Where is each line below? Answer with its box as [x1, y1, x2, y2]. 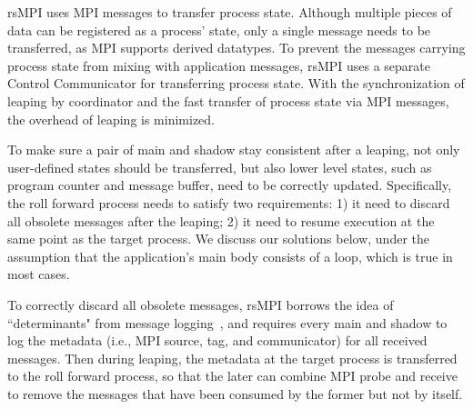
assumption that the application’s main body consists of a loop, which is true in [7, 246, 453, 265]
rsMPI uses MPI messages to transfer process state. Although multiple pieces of [7, 3, 452, 21]
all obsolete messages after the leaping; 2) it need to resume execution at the [7, 211, 435, 230]
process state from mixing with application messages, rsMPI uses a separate [7, 55, 431, 75]
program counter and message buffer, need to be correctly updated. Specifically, [7, 175, 452, 195]
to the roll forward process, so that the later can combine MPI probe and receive [7, 366, 458, 385]
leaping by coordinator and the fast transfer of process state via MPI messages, [7, 91, 449, 110]
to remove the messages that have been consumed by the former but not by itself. [7, 384, 463, 403]
